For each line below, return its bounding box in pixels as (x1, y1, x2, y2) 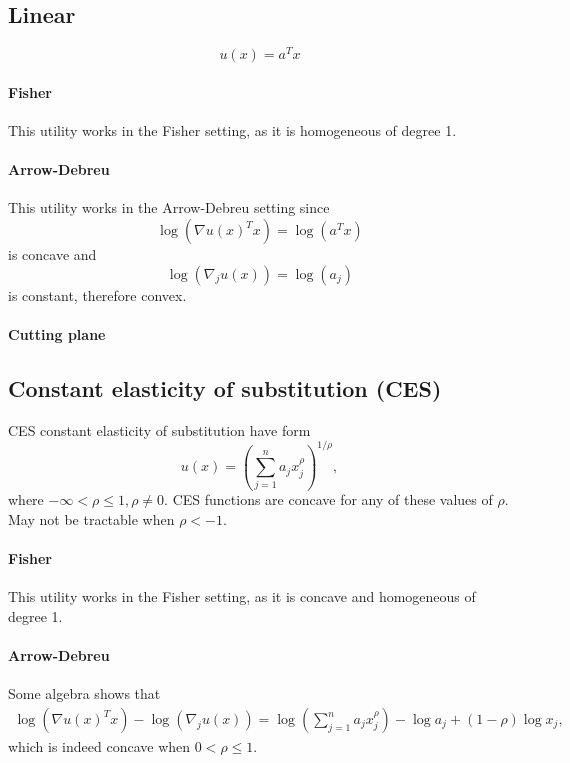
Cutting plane (8, 323, 106, 344)
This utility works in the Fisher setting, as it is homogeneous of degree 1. (8, 120, 457, 141)
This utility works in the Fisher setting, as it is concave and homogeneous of (8, 586, 476, 607)
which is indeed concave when (8, 736, 191, 757)
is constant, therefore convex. (8, 284, 187, 305)
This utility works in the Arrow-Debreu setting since (8, 197, 330, 218)
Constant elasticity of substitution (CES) (8, 372, 442, 403)
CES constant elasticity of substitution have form (8, 419, 311, 440)
